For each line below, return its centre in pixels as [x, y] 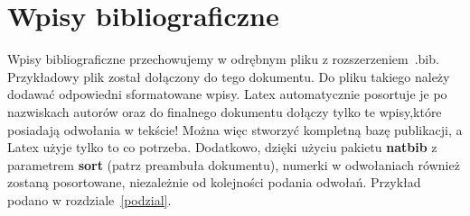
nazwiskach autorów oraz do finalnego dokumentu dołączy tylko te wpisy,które [225, 111]
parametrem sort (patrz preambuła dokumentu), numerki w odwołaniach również [234, 164]
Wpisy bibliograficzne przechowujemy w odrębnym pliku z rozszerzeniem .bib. [223, 59]
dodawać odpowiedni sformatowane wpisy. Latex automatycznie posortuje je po [227, 94]
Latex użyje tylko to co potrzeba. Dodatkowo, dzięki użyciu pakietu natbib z [222, 147]
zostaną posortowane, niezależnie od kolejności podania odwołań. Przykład [214, 182]
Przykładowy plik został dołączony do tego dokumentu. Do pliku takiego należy [229, 76]
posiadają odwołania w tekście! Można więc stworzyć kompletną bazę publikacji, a [235, 129]
